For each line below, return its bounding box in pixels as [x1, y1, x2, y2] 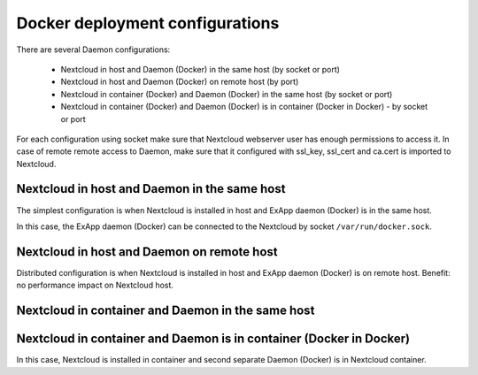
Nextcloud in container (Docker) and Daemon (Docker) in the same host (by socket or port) [60, 88, 393, 99]
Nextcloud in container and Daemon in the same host [16, 303, 315, 318]
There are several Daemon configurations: [16, 44, 171, 55]
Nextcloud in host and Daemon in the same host [16, 181, 286, 196]
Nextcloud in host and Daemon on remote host [16, 244, 278, 259]
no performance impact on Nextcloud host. [16, 279, 174, 291]
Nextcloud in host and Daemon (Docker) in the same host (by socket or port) [60, 64, 341, 74]
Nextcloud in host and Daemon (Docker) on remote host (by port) [60, 76, 299, 88]
